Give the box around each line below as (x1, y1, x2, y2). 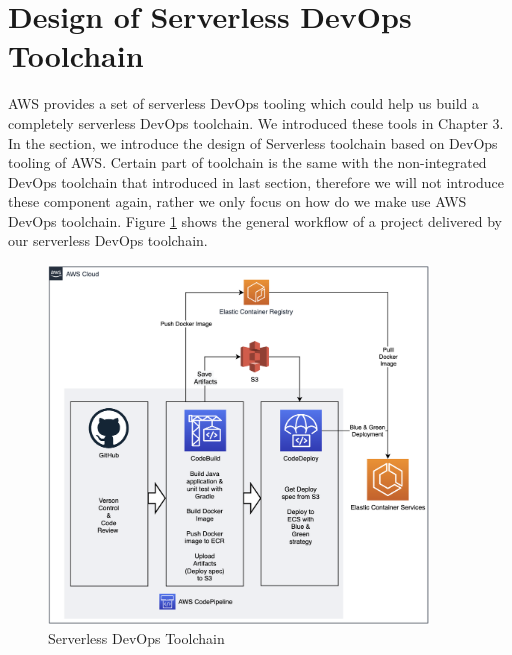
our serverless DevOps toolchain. (8, 230, 208, 251)
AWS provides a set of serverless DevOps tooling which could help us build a (8, 93, 480, 114)
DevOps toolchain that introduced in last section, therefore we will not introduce (8, 171, 505, 192)
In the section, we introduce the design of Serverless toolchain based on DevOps (8, 132, 498, 153)
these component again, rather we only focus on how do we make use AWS (8, 191, 467, 212)
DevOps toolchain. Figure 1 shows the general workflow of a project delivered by (8, 210, 502, 231)
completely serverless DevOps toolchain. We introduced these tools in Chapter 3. (8, 112, 504, 133)
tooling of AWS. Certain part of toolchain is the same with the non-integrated (8, 152, 487, 173)
